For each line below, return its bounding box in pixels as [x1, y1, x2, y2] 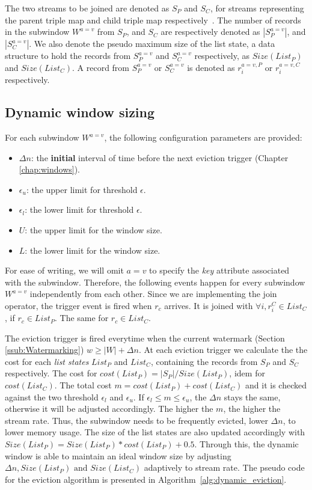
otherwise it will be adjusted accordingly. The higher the [5, 402, 213, 415]
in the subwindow [5, 25, 70, 38]
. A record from [72, 61, 130, 73]
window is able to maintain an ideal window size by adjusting [5, 449, 231, 462]
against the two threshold [5, 390, 99, 403]
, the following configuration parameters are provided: [104, 131, 302, 143]
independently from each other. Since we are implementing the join [29, 287, 277, 300]
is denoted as [187, 61, 235, 73]
